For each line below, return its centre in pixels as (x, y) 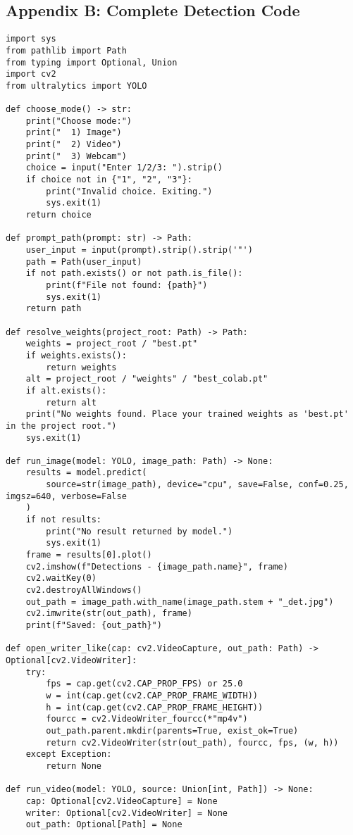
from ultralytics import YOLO (76, 86)
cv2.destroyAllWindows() (84, 590)
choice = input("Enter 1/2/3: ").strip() (124, 168)
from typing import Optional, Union (92, 62)
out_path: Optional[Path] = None (104, 825)
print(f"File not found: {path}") (127, 285)
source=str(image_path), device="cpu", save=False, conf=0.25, (197, 485)
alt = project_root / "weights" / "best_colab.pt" (147, 379)
